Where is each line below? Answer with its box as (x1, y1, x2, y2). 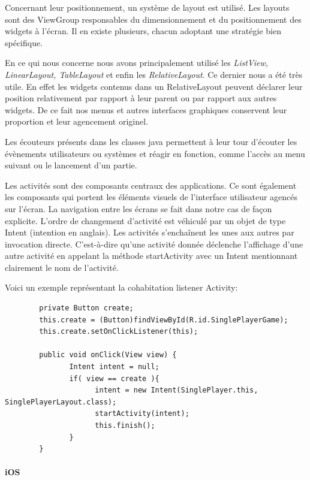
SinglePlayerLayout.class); (5, 397, 117, 406)
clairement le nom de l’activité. (5, 261, 119, 273)
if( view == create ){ (69, 374, 159, 383)
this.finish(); (95, 421, 155, 430)
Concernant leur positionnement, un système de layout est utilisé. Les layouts (5, 1, 290, 13)
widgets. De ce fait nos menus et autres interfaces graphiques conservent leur (5, 103, 287, 116)
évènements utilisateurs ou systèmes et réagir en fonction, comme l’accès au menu (5, 147, 305, 159)
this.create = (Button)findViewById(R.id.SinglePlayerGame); (39, 315, 288, 324)
